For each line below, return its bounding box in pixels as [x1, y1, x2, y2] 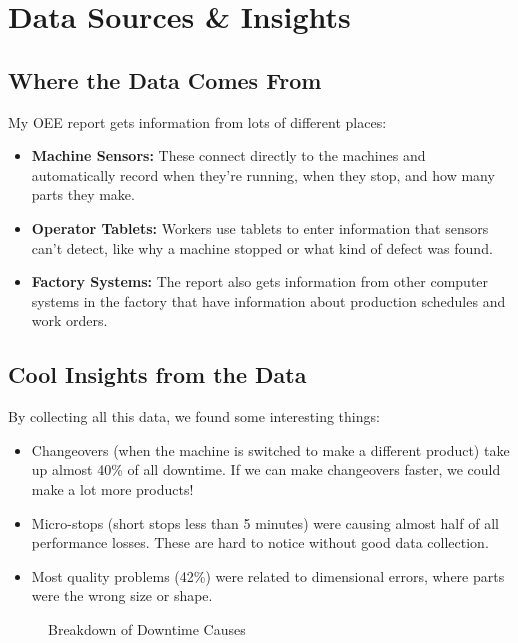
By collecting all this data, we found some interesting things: [8, 406, 380, 427]
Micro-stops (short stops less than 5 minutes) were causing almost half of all [31, 512, 499, 533]
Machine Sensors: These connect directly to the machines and [31, 145, 426, 166]
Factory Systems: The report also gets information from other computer [31, 271, 489, 292]
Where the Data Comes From [8, 64, 322, 95]
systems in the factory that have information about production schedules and [31, 290, 506, 311]
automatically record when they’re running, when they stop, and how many [31, 164, 495, 185]
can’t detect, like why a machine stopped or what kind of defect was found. [31, 237, 493, 258]
